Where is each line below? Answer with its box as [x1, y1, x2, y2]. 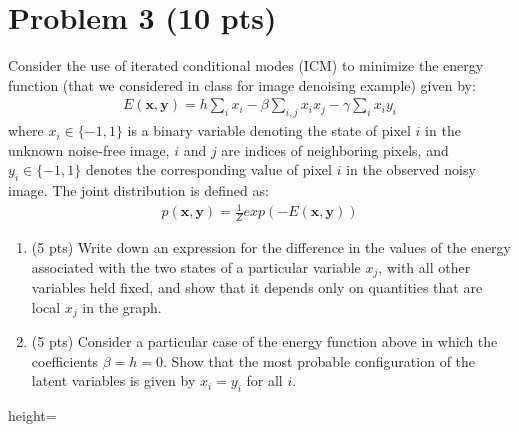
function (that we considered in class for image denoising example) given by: [8, 74, 476, 95]
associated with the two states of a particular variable [31, 256, 361, 277]
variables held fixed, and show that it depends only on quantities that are [31, 277, 483, 298]
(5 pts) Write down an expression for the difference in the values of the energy [31, 237, 512, 258]
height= [8, 405, 57, 426]
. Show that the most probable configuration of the [162, 350, 476, 371]
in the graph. [82, 296, 162, 317]
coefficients [31, 350, 98, 371]
